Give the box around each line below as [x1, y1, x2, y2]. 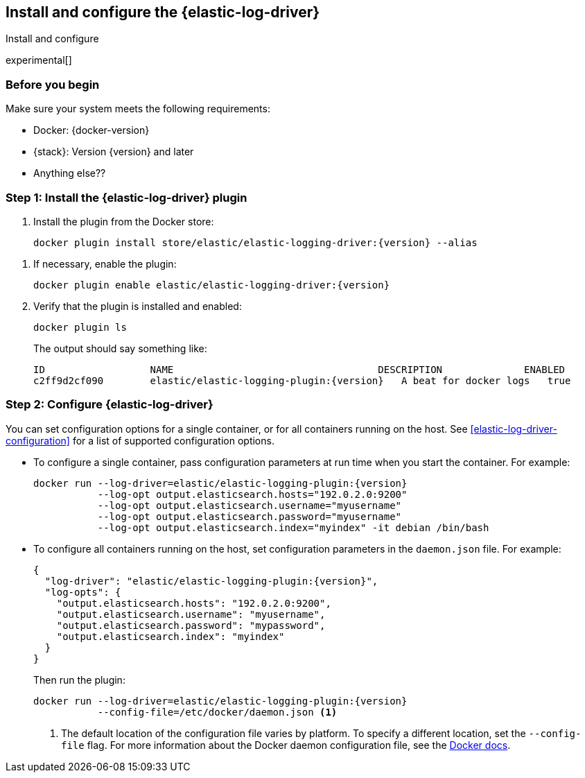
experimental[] [6, 54, 72, 67]
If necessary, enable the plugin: [33, 257, 177, 270]
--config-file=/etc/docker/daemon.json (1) [97, 706, 338, 718]
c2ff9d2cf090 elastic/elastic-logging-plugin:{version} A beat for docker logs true [33, 374, 571, 386]
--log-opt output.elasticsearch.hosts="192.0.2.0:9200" [97, 488, 408, 500]
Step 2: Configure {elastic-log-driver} [6, 397, 213, 412]
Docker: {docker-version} [33, 124, 150, 137]
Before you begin [6, 77, 100, 92]
